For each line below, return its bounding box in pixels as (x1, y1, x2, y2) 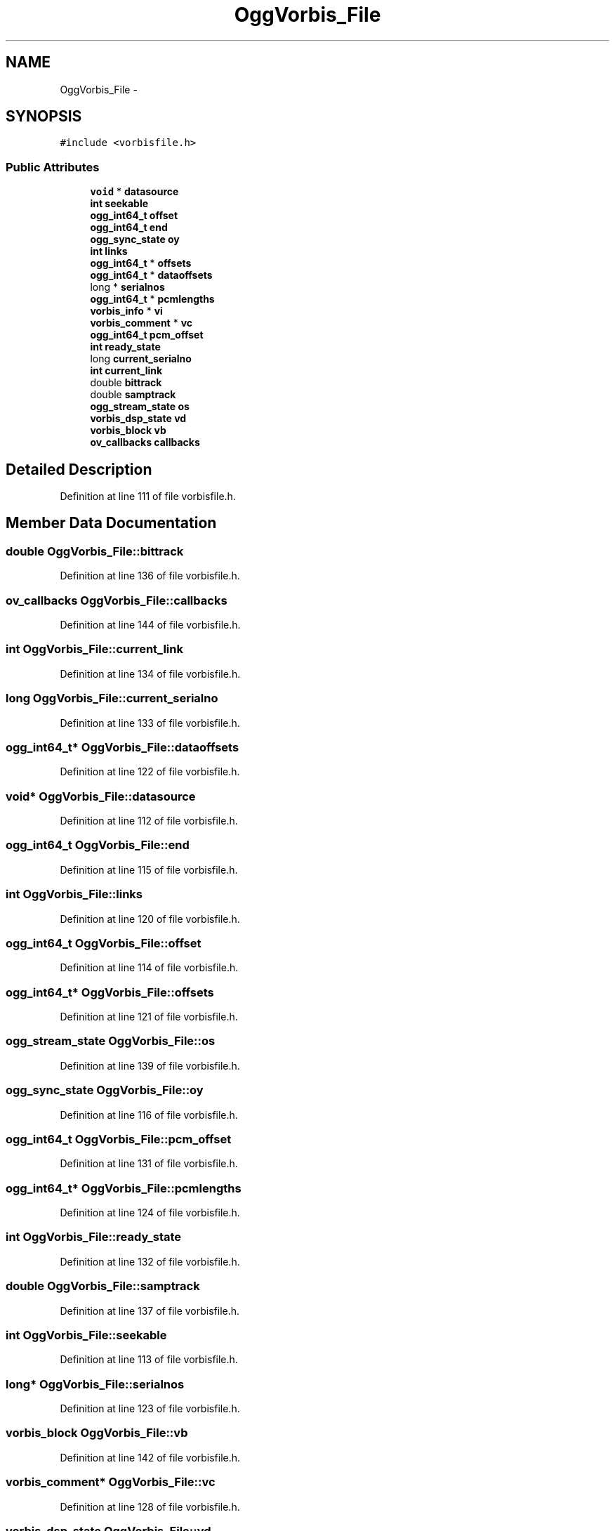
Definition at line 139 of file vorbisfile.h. (60, 1059, 240, 1072)
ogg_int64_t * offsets (90, 257, 192, 270)
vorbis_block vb (90, 424, 166, 437)
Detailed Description (6, 460, 152, 478)
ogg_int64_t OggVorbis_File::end (6, 838, 190, 853)
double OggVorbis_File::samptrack (6, 1279, 200, 1294)
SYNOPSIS (6, 107, 82, 126)
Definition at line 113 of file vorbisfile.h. (60, 1353, 238, 1366)
